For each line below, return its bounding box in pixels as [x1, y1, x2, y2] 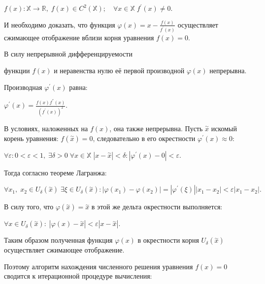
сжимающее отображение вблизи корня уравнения [4, 32, 154, 42]
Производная [4, 82, 42, 92]
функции [4, 65, 30, 76]
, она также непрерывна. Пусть [109, 123, 203, 134]
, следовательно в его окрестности [93, 133, 196, 143]
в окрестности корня [137, 235, 199, 245]
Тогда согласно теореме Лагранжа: [4, 167, 107, 177]
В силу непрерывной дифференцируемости [4, 49, 132, 59]
